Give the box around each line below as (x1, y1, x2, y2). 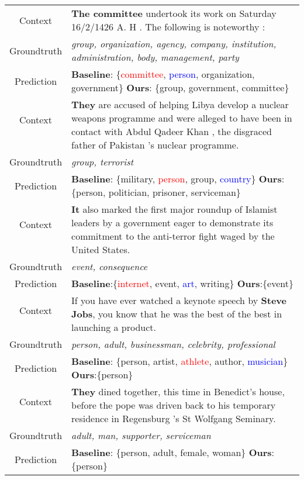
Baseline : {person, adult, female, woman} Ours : (71, 446, 275, 459)
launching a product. (71, 320, 157, 334)
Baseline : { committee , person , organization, (71, 67, 255, 81)
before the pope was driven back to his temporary (71, 398, 276, 412)
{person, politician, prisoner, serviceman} (71, 185, 241, 199)
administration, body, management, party (71, 50, 239, 64)
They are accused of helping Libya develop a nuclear (71, 98, 289, 111)
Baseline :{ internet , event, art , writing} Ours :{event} (71, 277, 293, 290)
